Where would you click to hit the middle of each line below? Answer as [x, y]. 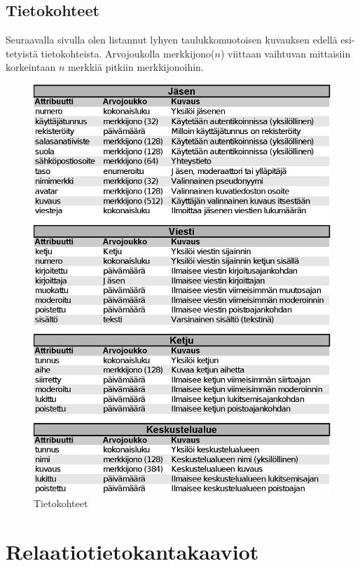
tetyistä [22, 53]
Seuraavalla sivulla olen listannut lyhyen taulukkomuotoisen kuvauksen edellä [172, 40]
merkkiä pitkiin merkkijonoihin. [136, 67]
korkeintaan [31, 67]
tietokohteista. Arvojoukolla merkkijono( [128, 53]
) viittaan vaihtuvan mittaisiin [285, 53]
